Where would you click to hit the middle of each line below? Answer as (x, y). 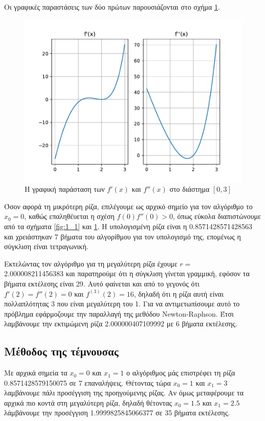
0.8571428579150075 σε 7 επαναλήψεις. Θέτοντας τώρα (87, 382)
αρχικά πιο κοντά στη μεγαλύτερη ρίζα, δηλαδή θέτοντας (88, 402)
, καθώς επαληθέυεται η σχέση (69, 216)
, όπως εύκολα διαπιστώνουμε (217, 216)
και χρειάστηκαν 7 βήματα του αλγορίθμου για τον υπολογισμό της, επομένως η (123, 236)
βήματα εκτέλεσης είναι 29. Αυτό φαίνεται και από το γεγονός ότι (102, 283)
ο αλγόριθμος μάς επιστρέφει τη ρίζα (181, 373)
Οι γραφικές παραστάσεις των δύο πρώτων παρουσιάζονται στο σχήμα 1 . (112, 7)
